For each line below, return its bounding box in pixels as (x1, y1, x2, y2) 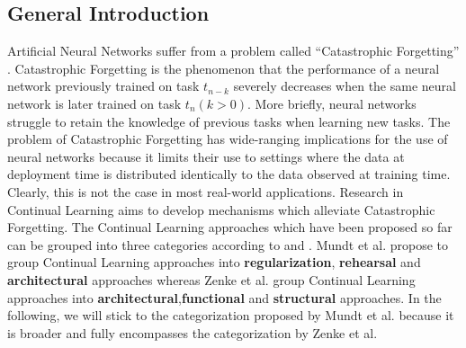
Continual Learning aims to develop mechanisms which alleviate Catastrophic (7, 200, 435, 219)
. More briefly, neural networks (246, 94, 417, 112)
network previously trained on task (7, 76, 200, 95)
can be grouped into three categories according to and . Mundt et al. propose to (7, 235, 448, 254)
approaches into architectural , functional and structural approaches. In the (7, 288, 442, 307)
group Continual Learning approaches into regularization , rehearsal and (7, 253, 421, 272)
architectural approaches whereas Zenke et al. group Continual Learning (7, 270, 416, 289)
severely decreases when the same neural (233, 76, 456, 95)
